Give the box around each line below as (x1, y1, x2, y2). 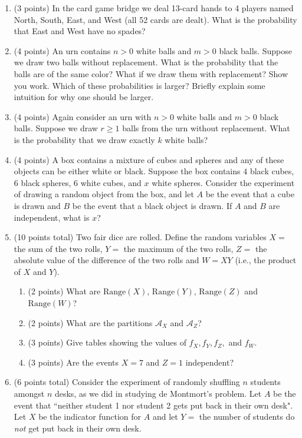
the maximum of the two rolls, (123, 242, 234, 254)
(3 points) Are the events (28, 356, 119, 368)
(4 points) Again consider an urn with (14, 110, 152, 122)
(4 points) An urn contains (14, 44, 111, 57)
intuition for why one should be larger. (14, 91, 154, 103)
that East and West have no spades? (14, 25, 146, 37)
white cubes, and (80, 176, 142, 188)
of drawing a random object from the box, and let (14, 188, 194, 200)
